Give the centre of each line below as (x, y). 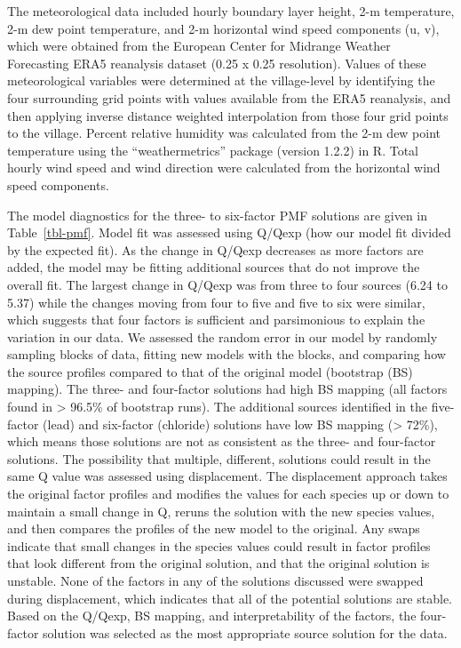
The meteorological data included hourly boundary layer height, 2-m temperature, (231, 11)
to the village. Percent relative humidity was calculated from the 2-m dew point (224, 133)
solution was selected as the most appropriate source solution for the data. (245, 632)
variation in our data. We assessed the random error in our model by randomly (223, 336)
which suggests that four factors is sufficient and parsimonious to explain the (216, 320)
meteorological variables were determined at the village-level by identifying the (221, 80)
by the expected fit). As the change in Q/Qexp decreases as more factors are (215, 249)
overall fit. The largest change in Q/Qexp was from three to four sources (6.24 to (227, 284)
